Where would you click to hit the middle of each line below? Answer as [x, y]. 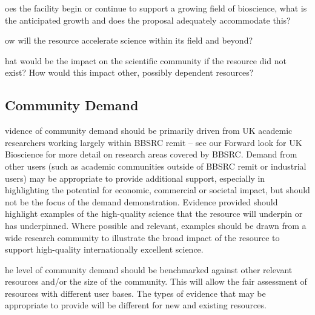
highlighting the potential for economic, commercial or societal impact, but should [157, 190]
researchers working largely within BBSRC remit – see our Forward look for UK [154, 142]
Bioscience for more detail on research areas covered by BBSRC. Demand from [151, 154]
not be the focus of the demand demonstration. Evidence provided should [141, 201]
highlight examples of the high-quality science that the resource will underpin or [154, 214]
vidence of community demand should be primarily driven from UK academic [149, 131]
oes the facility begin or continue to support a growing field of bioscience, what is [156, 8]
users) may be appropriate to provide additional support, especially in [135, 178]
